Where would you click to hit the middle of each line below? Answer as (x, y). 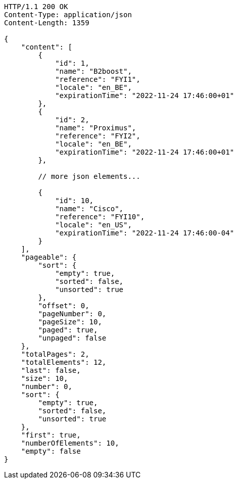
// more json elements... (89, 176)
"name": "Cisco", (89, 209)
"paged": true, (68, 330)
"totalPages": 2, (55, 354)
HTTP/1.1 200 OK (36, 7)
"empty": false (51, 451)
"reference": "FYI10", (100, 217)
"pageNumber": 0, (72, 314)
